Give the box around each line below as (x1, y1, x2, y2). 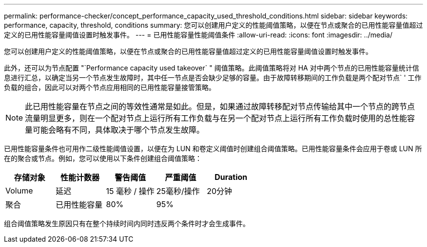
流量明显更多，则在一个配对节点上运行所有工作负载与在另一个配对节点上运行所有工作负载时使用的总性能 (25, 113, 408, 123)
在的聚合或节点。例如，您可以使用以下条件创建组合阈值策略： (4, 154, 202, 162)
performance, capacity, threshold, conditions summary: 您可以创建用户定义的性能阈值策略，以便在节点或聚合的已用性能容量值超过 (4, 21, 423, 29)
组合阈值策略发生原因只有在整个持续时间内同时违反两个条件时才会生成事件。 (4, 219, 250, 228)
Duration (214, 172, 248, 182)
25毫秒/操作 (156, 186, 200, 196)
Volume (5, 186, 33, 195)
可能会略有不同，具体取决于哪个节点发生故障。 (33, 125, 205, 135)
